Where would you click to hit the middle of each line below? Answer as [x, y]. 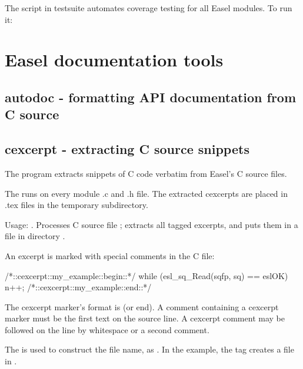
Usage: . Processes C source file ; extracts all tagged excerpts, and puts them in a [151, 224]
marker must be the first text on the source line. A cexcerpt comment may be [145, 318]
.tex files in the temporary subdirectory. [76, 205]
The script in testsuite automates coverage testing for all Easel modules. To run [149, 8]
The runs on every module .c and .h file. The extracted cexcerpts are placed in [146, 193]
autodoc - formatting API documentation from [151, 97]
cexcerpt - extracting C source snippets [127, 149]
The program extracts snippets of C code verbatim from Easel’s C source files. [146, 173]
